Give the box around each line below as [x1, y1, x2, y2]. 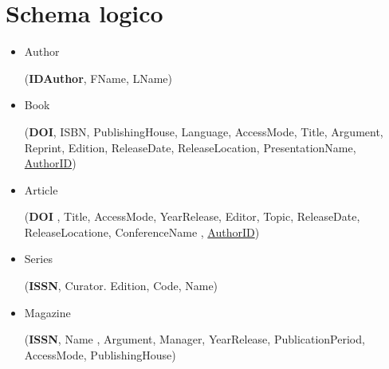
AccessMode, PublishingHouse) [24, 346, 176, 363]
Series [24, 250, 53, 267]
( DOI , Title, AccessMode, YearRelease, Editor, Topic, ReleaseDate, [24, 208, 360, 225]
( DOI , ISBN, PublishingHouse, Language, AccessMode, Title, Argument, [24, 123, 383, 139]
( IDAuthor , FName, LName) [24, 69, 173, 86]
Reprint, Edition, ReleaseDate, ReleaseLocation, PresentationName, [24, 139, 356, 155]
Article [24, 181, 58, 198]
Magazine [24, 304, 71, 320]
